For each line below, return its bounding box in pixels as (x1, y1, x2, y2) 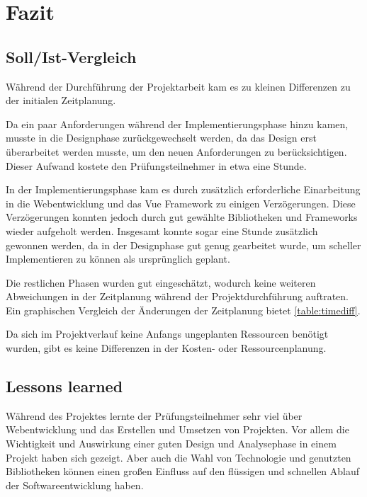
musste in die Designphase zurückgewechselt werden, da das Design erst (6, 130, 317, 145)
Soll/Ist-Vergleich (6, 45, 137, 67)
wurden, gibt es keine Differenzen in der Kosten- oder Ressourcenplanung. (6, 341, 327, 355)
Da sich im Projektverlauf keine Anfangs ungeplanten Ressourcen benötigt (6, 326, 329, 341)
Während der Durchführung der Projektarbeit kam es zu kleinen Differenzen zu (6, 79, 351, 93)
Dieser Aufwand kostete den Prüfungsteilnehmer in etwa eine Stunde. (6, 158, 307, 173)
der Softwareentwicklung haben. (6, 477, 144, 492)
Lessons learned (6, 375, 123, 397)
